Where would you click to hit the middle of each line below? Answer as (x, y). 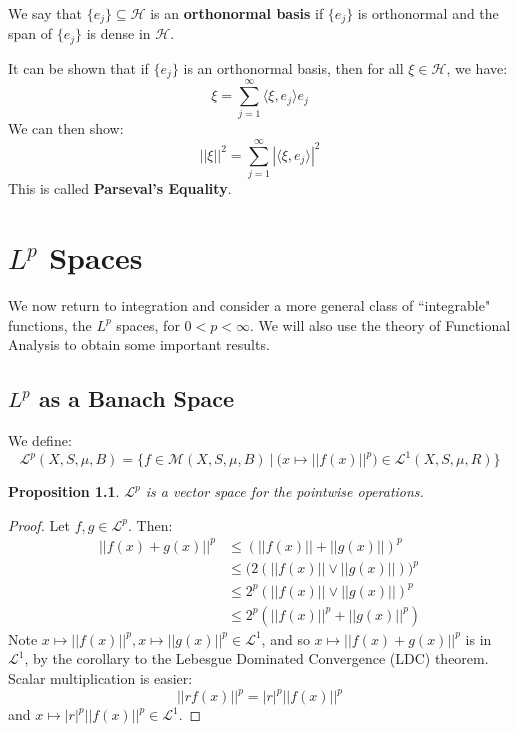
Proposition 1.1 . (64, 491)
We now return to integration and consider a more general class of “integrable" (249, 304)
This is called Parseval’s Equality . (120, 188)
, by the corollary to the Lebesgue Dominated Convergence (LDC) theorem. (256, 658)
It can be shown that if (78, 67)
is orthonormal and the (428, 13)
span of (30, 33)
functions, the (50, 324)
